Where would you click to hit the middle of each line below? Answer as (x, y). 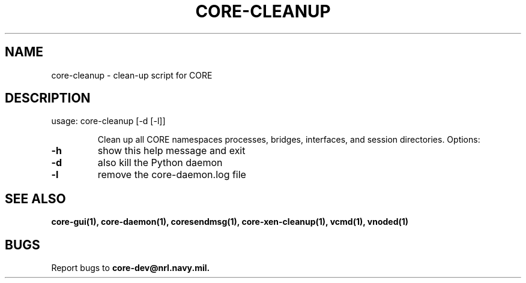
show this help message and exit (171, 151)
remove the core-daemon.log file (172, 175)
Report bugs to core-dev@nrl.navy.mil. (131, 268)
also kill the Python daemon (160, 163)
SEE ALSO (35, 198)
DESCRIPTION (48, 98)
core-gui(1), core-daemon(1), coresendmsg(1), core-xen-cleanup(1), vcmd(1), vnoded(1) (230, 222)
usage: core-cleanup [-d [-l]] (108, 121)
